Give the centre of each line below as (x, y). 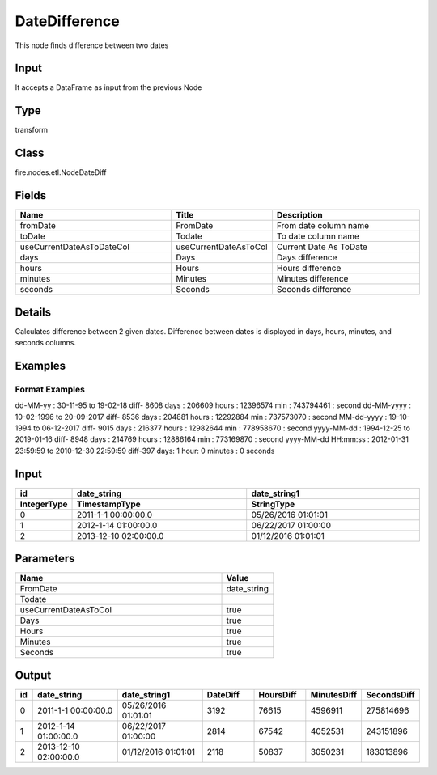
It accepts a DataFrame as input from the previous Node (108, 87)
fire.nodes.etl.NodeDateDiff (61, 172)
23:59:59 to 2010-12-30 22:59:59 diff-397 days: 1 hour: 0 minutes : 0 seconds (145, 451)
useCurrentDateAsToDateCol (74, 247)
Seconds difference (314, 290)
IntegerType (44, 504)
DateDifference (68, 21)
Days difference (307, 257)
